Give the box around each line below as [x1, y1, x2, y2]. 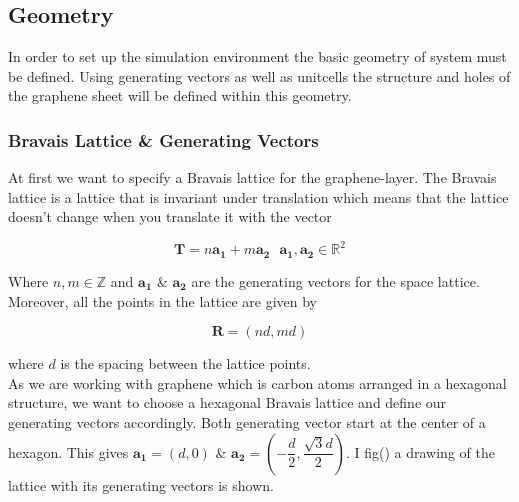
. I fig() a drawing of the [345, 441, 495, 462]
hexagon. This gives [8, 441, 129, 462]
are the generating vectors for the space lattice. [191, 270, 480, 291]
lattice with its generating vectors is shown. [8, 474, 274, 495]
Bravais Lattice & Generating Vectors [8, 127, 319, 152]
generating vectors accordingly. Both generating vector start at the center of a [8, 411, 486, 432]
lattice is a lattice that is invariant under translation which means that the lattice [8, 186, 509, 207]
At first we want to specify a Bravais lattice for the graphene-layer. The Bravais [8, 167, 497, 188]
